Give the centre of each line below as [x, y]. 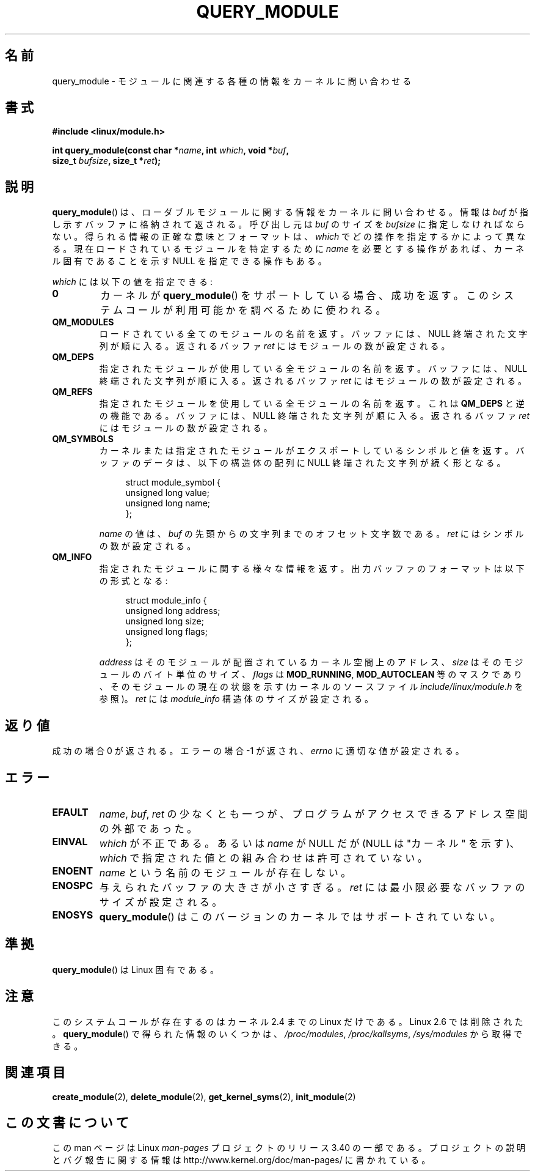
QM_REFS [72, 392]
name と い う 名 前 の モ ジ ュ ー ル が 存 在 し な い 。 [225, 872]
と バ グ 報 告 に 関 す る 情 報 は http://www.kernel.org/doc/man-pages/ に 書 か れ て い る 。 [241, 1160]
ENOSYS [73, 915]
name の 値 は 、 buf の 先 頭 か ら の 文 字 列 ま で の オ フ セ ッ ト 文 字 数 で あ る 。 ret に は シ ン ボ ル [311, 534]
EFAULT [70, 812]
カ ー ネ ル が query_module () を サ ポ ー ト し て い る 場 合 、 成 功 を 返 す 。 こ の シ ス [307, 296]
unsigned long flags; [166, 632]
